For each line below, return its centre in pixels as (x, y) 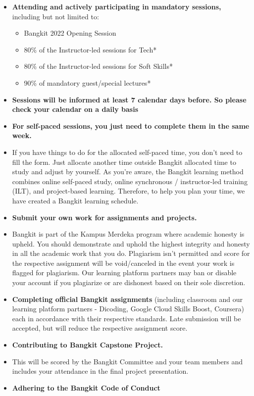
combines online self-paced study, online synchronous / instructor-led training (130, 181)
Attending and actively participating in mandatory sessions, (117, 6)
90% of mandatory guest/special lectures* (87, 82)
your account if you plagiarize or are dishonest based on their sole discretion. (129, 282)
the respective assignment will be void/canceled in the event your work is (123, 263)
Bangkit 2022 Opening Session (70, 33)
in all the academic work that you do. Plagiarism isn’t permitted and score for (131, 253)
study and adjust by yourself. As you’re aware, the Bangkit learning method (128, 172)
